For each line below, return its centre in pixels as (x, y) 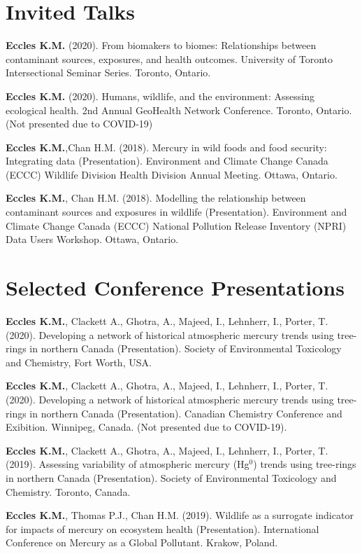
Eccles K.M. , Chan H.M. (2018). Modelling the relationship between (156, 198)
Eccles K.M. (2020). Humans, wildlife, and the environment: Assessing (160, 96)
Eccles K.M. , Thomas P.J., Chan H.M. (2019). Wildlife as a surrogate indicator (180, 515)
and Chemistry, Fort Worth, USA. (79, 362)
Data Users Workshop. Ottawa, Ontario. (92, 239)
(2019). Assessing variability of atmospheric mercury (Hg (128, 464)
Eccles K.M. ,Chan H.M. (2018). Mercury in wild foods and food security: (166, 147)
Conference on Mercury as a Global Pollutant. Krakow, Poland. (142, 542)
